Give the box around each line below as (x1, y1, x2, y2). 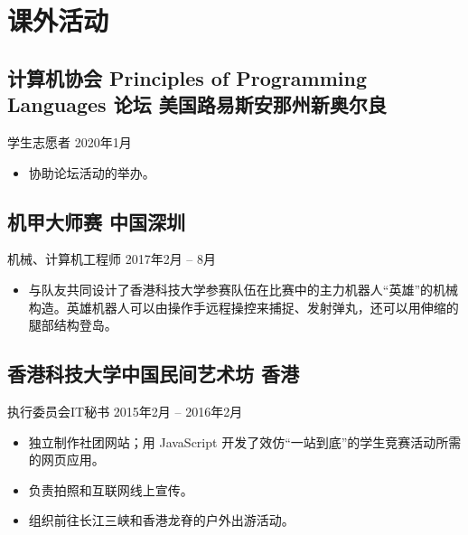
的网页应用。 (28, 450, 105, 469)
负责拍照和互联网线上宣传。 (28, 480, 193, 499)
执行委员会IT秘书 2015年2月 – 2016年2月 (7, 401, 243, 420)
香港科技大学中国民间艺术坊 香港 (7, 360, 300, 388)
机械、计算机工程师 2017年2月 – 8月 (7, 249, 216, 268)
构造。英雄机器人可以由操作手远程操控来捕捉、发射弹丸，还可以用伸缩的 (28, 297, 459, 316)
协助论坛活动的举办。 (28, 163, 155, 182)
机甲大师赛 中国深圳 (7, 207, 186, 235)
